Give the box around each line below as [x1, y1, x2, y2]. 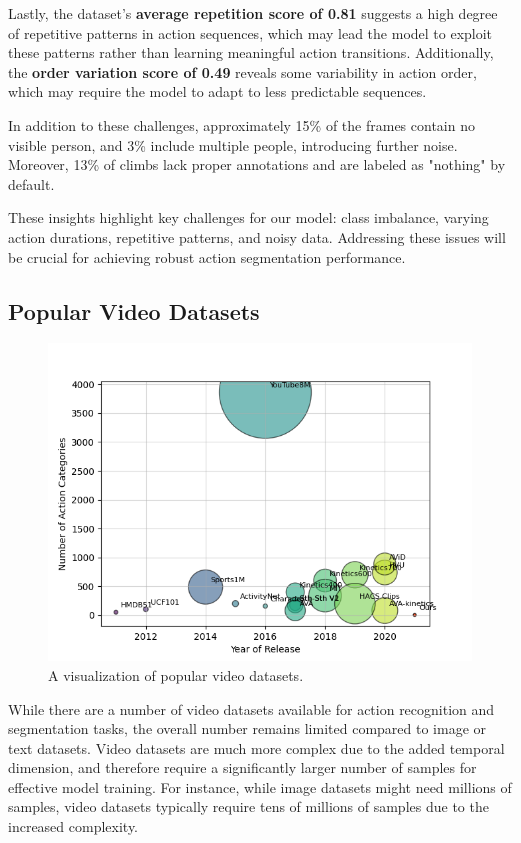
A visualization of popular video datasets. [48, 664, 304, 685]
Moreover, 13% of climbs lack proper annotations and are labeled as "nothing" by [8, 154, 506, 175]
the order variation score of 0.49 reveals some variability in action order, [8, 61, 477, 82]
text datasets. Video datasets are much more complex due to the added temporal [8, 737, 505, 758]
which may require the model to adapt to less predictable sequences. [8, 81, 427, 102]
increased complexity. [8, 816, 139, 837]
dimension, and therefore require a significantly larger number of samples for [8, 757, 477, 778]
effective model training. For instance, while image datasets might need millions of [8, 776, 512, 797]
